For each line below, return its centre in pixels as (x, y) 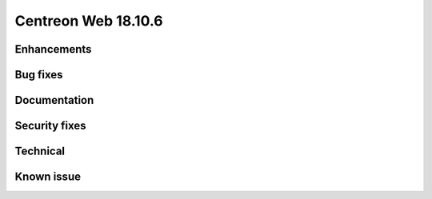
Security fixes (51, 126)
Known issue (48, 177)
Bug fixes (39, 75)
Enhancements (53, 49)
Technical (40, 151)
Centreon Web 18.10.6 (89, 21)
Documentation (54, 100)
